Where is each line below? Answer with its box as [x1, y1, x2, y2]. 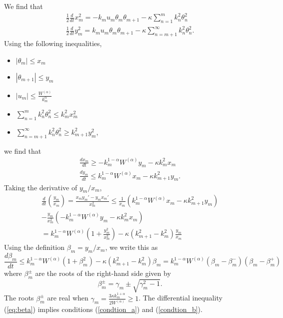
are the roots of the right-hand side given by [35, 268, 171, 278]
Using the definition [4, 242, 65, 252]
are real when [47, 292, 88, 303]
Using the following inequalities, [4, 38, 102, 49]
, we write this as [105, 242, 158, 252]
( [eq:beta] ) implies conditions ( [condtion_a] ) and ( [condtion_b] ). [4, 304, 202, 314]
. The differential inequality [138, 292, 222, 303]
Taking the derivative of [4, 182, 77, 192]
